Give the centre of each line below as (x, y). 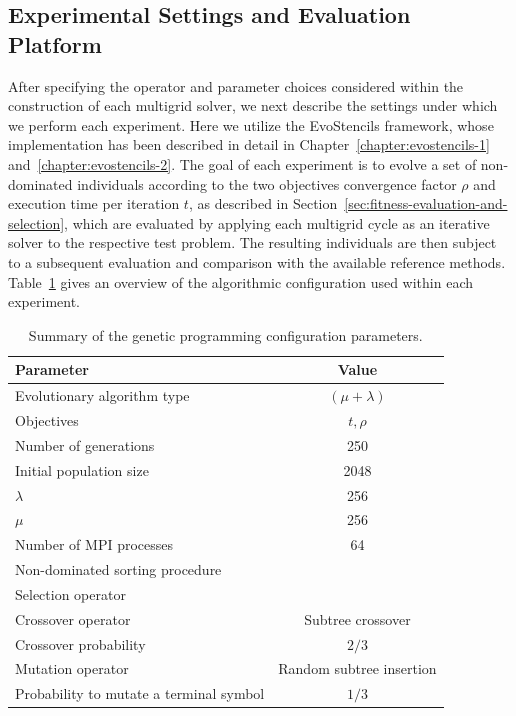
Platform (55, 43)
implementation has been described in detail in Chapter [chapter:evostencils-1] (249, 144)
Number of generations (85, 444)
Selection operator (70, 593)
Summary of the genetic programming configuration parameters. (225, 334)
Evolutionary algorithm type (102, 395)
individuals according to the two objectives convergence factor (267, 183)
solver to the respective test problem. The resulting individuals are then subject (252, 242)
